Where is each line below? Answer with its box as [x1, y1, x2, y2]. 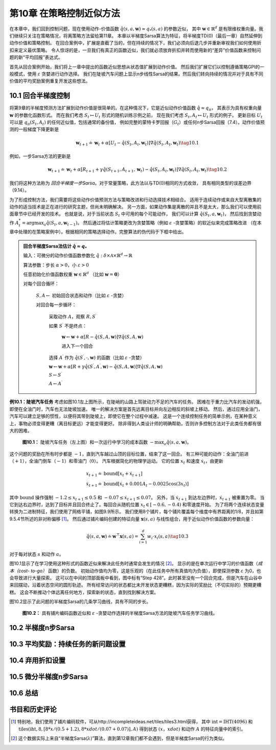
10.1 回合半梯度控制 [9, 91, 70, 100]
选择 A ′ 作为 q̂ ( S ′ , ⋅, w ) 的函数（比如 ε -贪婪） [49, 354, 145, 361]
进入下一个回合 [61, 343, 93, 349]
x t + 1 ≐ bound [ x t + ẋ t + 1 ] [86, 471, 143, 478]
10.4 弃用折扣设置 [9, 656, 66, 665]
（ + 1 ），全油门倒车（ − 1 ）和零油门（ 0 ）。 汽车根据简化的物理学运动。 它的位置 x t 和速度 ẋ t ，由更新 [9, 458, 223, 465]
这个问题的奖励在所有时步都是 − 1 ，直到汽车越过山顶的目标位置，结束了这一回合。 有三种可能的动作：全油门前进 [9, 451, 249, 457]
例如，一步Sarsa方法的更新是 [9, 153, 71, 159]
